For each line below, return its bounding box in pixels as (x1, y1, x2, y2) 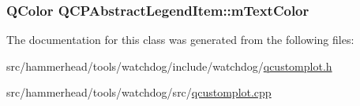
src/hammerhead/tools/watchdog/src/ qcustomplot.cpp (6, 84, 272, 101)
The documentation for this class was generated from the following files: (6, 31, 354, 48)
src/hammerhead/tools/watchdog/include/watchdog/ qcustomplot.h (6, 57, 332, 74)
